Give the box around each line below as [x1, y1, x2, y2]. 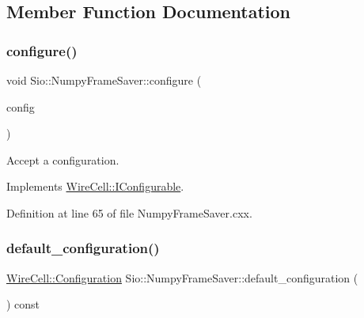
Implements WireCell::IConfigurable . [6, 178, 184, 195]
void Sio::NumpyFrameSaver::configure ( [6, 72, 202, 88]
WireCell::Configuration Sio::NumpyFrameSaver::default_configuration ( [6, 269, 358, 286]
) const [6, 296, 40, 312]
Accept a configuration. [6, 151, 119, 168]
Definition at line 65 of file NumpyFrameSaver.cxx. [6, 204, 252, 221]
